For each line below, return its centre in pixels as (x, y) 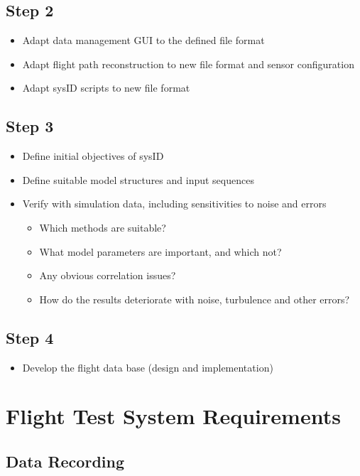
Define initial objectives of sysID (93, 156)
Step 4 (30, 337)
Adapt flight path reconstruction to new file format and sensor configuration (188, 64)
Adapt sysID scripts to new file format (106, 88)
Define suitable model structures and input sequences (138, 179)
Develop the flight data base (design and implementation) (148, 367)
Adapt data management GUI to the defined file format (143, 40)
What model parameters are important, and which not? (160, 251)
